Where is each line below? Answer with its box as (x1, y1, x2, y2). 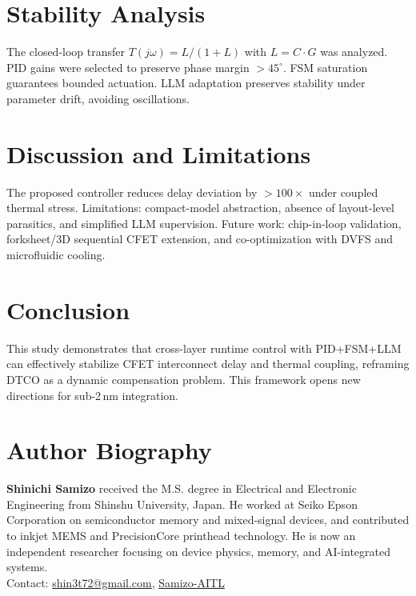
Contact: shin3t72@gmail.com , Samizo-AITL (6, 574, 225, 590)
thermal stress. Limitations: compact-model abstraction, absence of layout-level (6, 199, 394, 216)
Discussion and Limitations (6, 137, 311, 170)
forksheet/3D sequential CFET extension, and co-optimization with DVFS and (6, 230, 394, 247)
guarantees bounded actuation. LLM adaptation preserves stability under (6, 74, 366, 91)
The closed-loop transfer (6, 43, 126, 60)
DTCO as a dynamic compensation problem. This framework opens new (6, 370, 361, 387)
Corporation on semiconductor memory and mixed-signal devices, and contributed (6, 511, 410, 528)
